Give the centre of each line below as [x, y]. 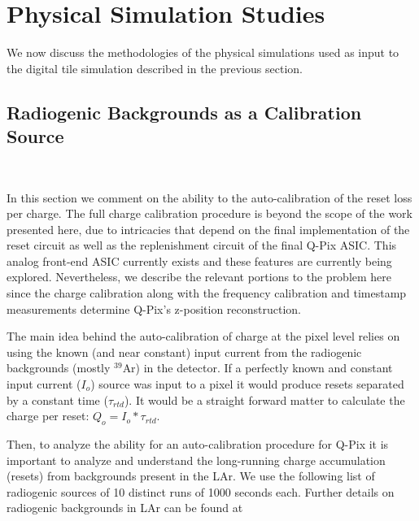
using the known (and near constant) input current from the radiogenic [184, 352]
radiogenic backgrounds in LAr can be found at [125, 508]
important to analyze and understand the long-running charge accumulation [196, 460]
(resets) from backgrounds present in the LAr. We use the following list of [191, 476]
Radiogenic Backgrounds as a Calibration [184, 112]
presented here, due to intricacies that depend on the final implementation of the [208, 229]
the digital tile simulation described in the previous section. [155, 68]
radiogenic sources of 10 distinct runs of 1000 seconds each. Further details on [201, 491]
